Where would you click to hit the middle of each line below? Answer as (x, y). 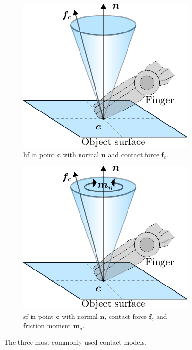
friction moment (47, 326)
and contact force (134, 154)
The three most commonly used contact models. (75, 342)
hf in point (39, 154)
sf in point (39, 316)
